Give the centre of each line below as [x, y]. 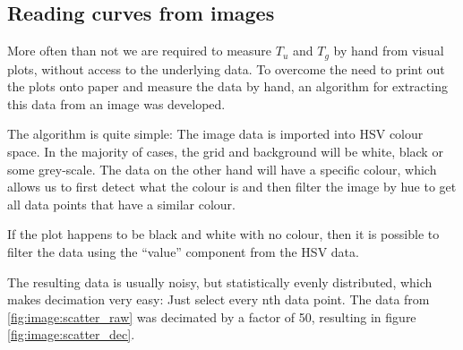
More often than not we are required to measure [140, 51]
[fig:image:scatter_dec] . [71, 334]
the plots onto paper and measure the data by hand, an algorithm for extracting [227, 86]
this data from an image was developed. [116, 103]
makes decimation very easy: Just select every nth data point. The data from [219, 299]
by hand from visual [389, 51]
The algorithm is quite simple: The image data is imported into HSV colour [215, 134]
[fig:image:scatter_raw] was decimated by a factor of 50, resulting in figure [212, 316]
